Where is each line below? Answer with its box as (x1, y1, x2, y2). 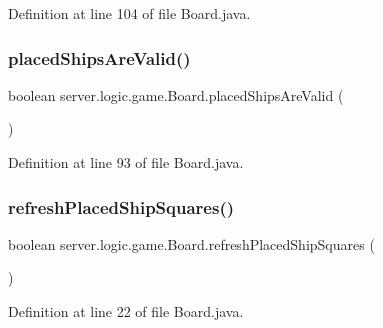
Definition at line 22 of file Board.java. (8, 301, 244, 321)
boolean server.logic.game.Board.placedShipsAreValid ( (8, 84, 344, 105)
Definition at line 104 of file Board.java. (8, 3, 251, 23)
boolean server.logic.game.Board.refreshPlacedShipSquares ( (8, 233, 375, 254)
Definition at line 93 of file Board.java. (8, 152, 244, 172)
